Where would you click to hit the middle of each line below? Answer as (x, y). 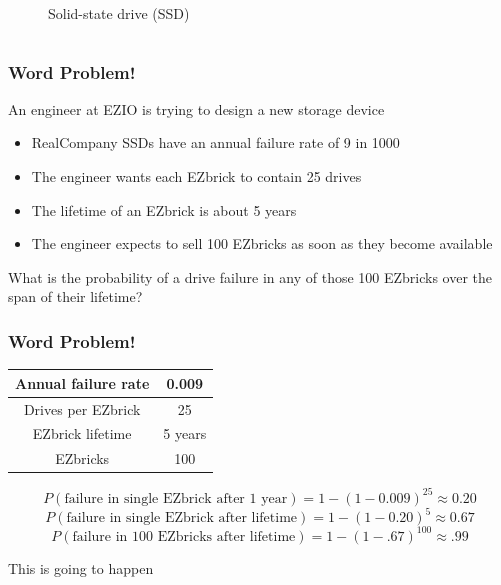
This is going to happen (81, 567)
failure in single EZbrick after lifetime (182, 518)
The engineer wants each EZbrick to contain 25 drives (196, 176)
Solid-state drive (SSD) (119, 13)
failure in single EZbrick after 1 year (176, 498)
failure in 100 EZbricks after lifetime (184, 536)
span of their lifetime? (75, 296)
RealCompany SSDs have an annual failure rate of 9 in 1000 (215, 142)
